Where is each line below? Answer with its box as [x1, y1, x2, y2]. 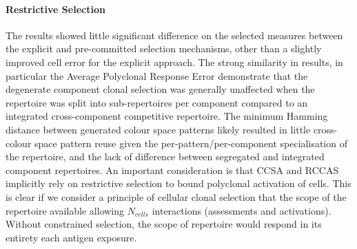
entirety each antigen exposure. [6, 230, 137, 244]
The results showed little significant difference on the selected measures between [6, 28, 343, 42]
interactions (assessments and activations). [152, 203, 331, 217]
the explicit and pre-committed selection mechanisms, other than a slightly [6, 41, 322, 56]
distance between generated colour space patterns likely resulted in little [6, 122, 311, 136]
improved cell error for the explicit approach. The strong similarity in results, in [6, 54, 343, 69]
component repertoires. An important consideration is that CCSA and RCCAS [6, 162, 339, 177]
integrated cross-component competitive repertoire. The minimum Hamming [6, 109, 328, 123]
